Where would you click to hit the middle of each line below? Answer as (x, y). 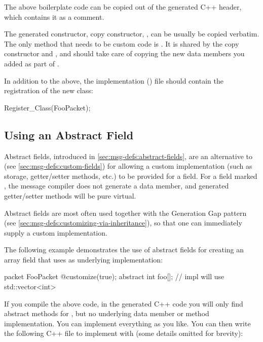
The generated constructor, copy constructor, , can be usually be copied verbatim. (132, 34)
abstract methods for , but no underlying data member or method (107, 313)
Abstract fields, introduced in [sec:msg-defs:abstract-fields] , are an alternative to (128, 156)
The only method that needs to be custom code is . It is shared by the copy (122, 43)
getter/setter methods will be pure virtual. (70, 195)
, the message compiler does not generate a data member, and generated (117, 186)
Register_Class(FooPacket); (47, 107)
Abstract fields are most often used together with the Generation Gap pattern (125, 213)
